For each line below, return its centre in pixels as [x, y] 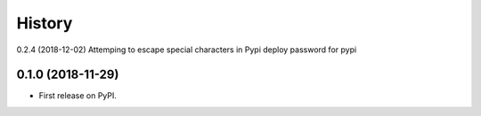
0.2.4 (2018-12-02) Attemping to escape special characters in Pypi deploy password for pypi [187, 50]
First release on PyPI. [78, 96]
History [45, 23]
